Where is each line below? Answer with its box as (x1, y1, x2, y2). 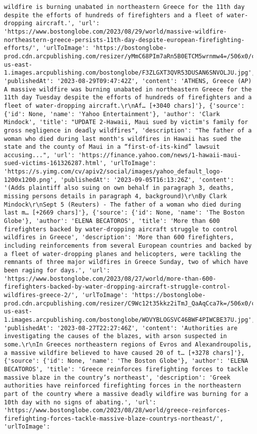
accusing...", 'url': (4, 151, 75, 159)
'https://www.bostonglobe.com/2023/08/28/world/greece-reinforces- (4, 407, 231, 414)
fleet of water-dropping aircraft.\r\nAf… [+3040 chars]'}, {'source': (4, 102, 245, 109)
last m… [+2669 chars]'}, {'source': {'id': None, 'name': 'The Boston (4, 209, 245, 217)
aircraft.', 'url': (36, 20, 100, 27)
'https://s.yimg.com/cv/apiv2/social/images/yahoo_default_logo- (4, 168, 223, 175)
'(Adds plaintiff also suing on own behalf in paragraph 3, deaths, (4, 184, 234, 192)
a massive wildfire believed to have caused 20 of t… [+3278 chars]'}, (4, 349, 245, 356)
